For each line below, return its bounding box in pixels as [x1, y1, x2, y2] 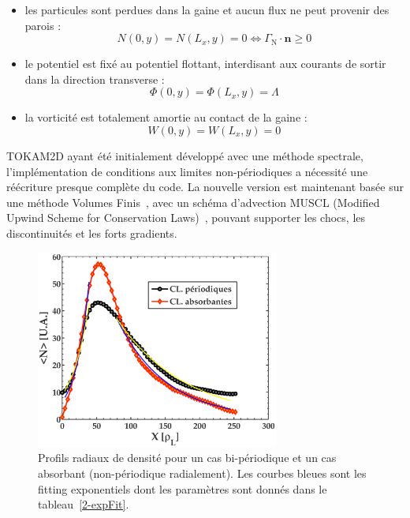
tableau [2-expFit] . [38, 496, 129, 512]
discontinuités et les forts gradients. [6, 224, 177, 241]
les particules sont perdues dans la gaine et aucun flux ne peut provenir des [24, 2, 389, 17]
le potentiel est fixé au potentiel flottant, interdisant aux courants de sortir [24, 55, 386, 72]
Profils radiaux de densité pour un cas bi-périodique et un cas [38, 449, 337, 466]
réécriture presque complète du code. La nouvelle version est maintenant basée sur [6, 178, 404, 195]
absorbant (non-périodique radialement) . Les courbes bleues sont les [38, 464, 367, 481]
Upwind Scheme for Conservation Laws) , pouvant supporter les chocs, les [6, 209, 366, 226]
